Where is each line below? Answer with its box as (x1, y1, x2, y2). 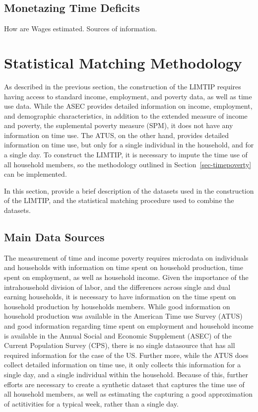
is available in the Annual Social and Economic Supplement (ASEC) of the (4, 330, 232, 341)
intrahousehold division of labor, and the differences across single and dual (4, 281, 231, 292)
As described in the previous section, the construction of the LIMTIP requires (4, 81, 241, 91)
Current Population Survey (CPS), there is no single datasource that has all (4, 340, 235, 350)
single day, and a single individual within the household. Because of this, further (4, 369, 248, 379)
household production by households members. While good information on (4, 301, 230, 311)
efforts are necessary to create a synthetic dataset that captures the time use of (4, 379, 245, 389)
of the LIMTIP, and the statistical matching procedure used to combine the (4, 195, 234, 206)
